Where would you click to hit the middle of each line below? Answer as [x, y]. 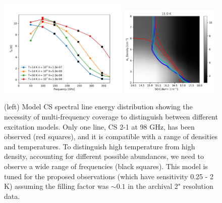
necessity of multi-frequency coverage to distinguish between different [111, 117]
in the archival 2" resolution [171, 186]
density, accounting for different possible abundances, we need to [104, 156]
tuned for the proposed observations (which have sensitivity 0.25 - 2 [109, 176]
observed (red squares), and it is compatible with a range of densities [111, 136]
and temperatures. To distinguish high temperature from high [100, 146]
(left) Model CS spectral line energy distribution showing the [98, 107]
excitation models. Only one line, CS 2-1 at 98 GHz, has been [99, 126]
